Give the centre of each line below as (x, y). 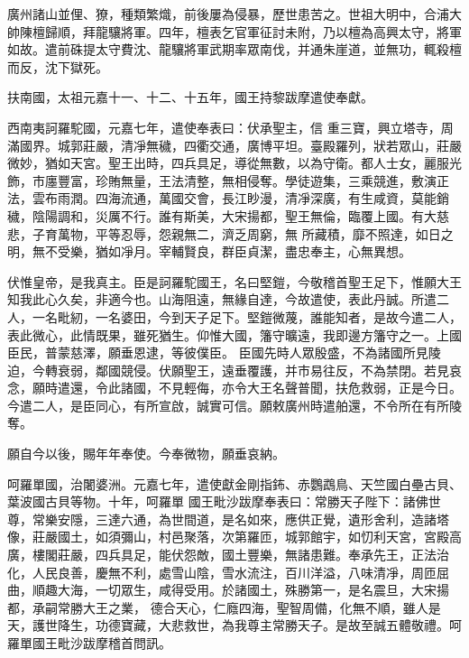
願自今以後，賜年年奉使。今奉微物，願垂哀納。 (146, 454)
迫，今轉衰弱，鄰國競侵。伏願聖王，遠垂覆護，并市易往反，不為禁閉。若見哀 (234, 370)
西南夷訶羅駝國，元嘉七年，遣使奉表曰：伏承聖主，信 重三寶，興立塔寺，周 (230, 127)
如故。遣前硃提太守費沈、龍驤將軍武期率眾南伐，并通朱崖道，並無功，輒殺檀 (234, 49)
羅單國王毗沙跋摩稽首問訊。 (89, 643)
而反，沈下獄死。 (58, 66)
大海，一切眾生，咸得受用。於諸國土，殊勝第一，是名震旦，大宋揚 (253, 590)
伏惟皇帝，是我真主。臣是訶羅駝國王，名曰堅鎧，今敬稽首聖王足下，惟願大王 (234, 281)
